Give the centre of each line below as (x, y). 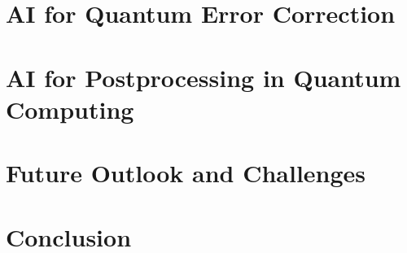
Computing (70, 109)
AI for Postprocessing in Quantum (203, 77)
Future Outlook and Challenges (186, 173)
